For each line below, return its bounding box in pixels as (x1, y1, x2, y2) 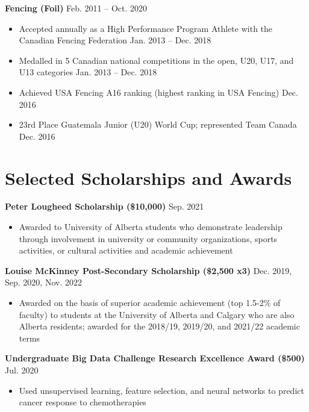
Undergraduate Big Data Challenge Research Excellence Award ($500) (5, 352, 305, 364)
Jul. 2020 (5, 364, 39, 376)
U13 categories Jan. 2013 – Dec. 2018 (19, 66, 157, 78)
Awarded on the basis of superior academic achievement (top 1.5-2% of (19, 296, 281, 309)
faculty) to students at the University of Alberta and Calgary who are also (19, 308, 295, 320)
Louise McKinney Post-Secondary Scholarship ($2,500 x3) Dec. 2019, (5, 264, 292, 276)
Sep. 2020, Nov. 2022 (5, 276, 82, 289)
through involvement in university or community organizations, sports (19, 232, 278, 245)
